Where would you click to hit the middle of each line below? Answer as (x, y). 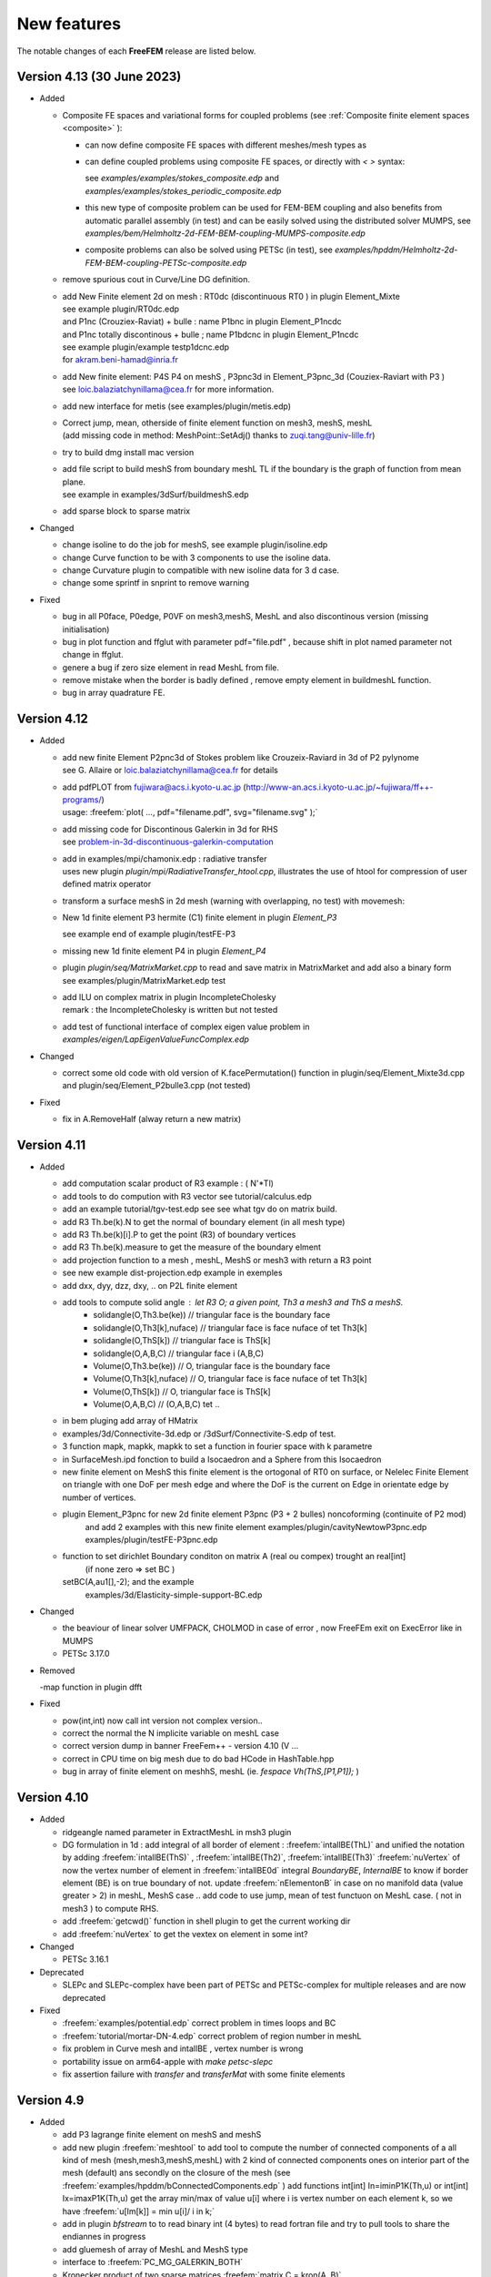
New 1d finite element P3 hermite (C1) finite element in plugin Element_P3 (200, 918)
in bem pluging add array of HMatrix (130, 1421)
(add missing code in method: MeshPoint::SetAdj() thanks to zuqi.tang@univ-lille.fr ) (219, 435)
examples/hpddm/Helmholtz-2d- (396, 250)
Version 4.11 (51, 1144)
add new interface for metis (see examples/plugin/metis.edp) (176, 406)
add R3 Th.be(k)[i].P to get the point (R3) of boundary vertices (179, 1235)
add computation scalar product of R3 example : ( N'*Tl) (168, 1183)
